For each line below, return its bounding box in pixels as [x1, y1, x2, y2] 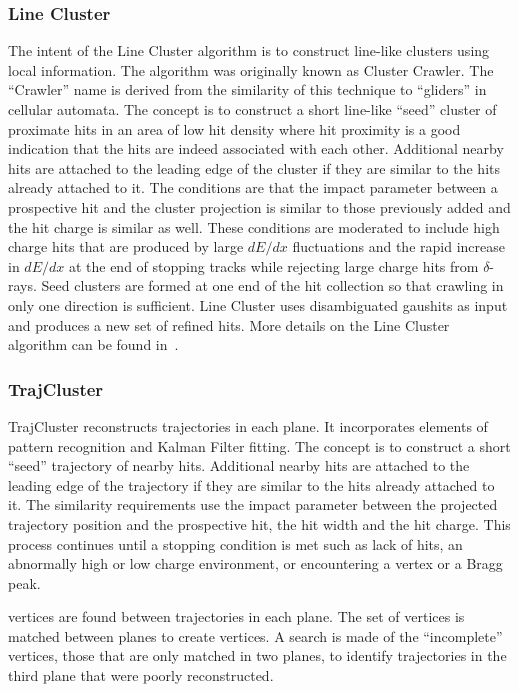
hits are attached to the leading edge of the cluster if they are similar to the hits [8, 157, 500, 178]
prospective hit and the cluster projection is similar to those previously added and [8, 196, 511, 217]
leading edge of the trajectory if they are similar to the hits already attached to [8, 474, 495, 495]
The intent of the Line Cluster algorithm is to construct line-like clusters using [8, 40, 490, 61]
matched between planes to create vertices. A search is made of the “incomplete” [8, 625, 503, 646]
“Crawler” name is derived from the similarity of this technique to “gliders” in [8, 79, 487, 100]
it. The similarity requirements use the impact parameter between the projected [8, 494, 498, 515]
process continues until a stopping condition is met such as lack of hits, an [8, 533, 463, 554]
